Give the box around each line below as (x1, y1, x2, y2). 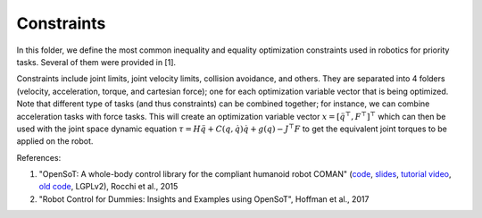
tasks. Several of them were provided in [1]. (16, 56, 177, 67)
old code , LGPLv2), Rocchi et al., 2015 (38, 181, 179, 192)
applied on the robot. (16, 136, 94, 147)
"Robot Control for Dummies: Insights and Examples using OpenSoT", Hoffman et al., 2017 (38, 193, 370, 205)
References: (16, 152, 62, 163)
